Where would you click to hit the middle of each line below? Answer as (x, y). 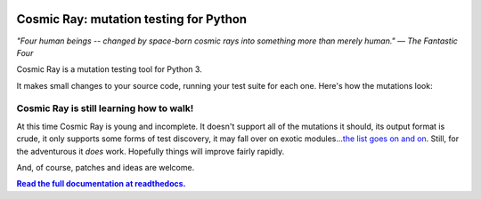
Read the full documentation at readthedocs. (101, 184)
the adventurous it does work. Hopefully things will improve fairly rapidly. (151, 151)
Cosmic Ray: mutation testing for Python (132, 19)
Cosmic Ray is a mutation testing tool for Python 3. (109, 69)
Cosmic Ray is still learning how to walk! (105, 108)
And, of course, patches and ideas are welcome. (106, 167)
